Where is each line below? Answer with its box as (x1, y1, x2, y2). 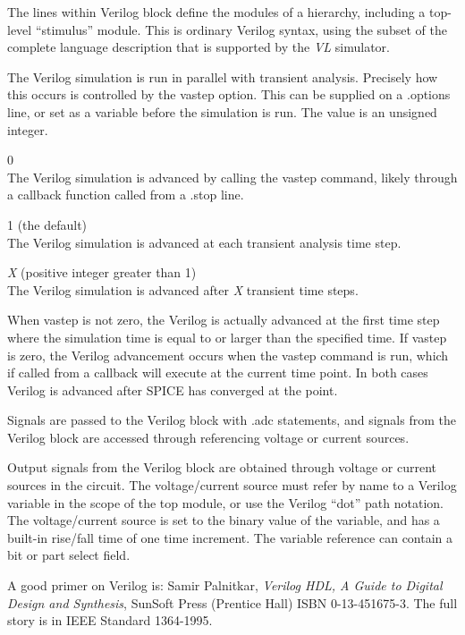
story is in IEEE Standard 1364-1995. (7, 611, 213, 630)
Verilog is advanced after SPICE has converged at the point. (7, 380, 338, 399)
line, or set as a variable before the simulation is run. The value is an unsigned (7, 102, 437, 121)
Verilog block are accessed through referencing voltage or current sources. (7, 428, 410, 446)
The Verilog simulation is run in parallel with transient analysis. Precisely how (7, 67, 438, 86)
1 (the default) (7, 215, 88, 233)
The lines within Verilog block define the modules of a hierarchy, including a (7, 3, 426, 21)
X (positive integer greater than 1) (7, 263, 197, 282)
